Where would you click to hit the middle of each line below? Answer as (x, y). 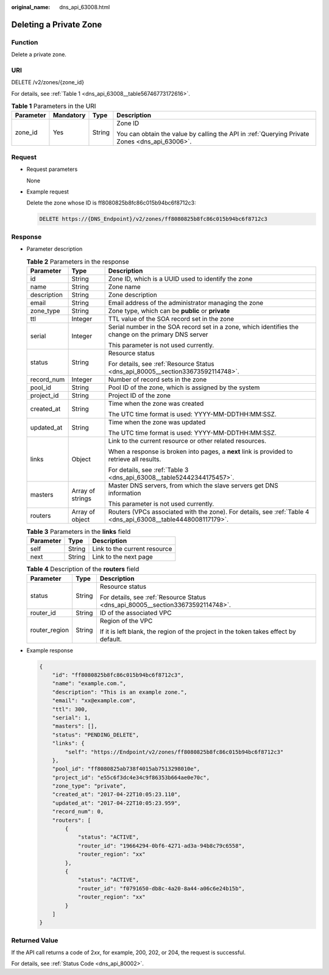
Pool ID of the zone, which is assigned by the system (184, 387)
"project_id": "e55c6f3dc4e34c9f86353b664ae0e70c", (131, 777)
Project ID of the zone (139, 395)
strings (81, 498)
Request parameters (52, 169)
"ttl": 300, (70, 709)
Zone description (133, 295)
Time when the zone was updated (157, 422)
